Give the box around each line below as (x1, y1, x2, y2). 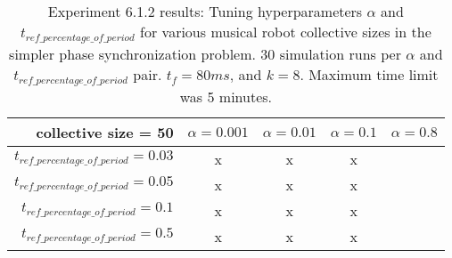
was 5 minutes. (179, 85, 272, 107)
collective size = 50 (36, 121, 174, 142)
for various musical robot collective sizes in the (140, 21, 431, 42)
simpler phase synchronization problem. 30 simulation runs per (9, 43, 401, 64)
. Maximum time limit (300, 63, 439, 85)
